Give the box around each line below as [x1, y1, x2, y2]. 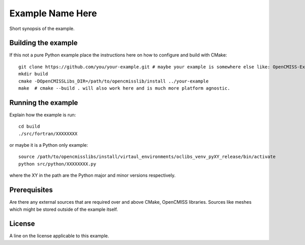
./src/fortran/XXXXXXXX [18, 130, 78, 137]
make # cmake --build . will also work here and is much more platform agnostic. [18, 86, 230, 91]
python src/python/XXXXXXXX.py [18, 161, 97, 167]
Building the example [9, 39, 78, 47]
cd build [18, 124, 40, 129]
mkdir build [18, 71, 48, 77]
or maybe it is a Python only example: [9, 142, 88, 148]
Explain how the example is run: [9, 112, 76, 118]
